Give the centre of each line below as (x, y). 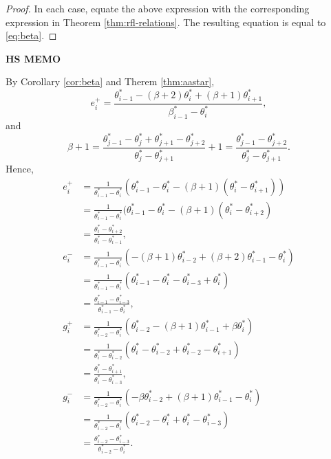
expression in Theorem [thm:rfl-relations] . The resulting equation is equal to (166, 22)
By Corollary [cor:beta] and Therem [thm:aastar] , (110, 81)
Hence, (20, 169)
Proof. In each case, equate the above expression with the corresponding (158, 8)
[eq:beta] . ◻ (31, 35)
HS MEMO (33, 58)
